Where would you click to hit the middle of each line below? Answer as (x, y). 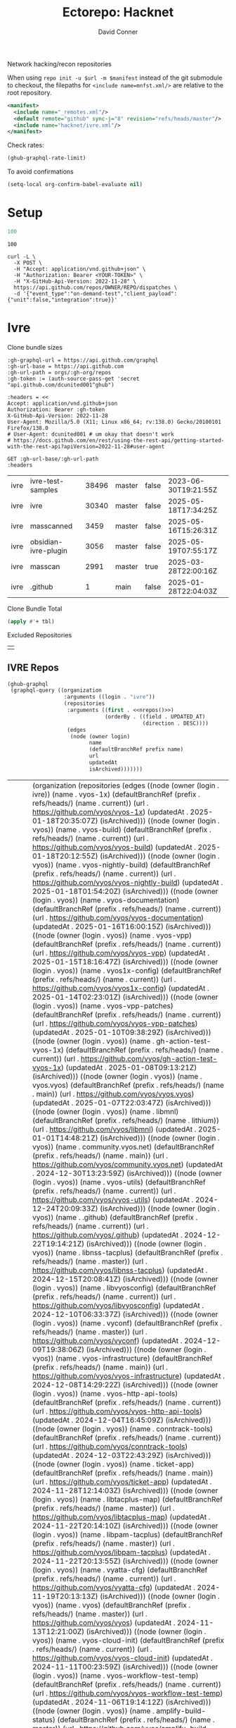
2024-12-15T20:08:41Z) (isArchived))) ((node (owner (125, 1279)
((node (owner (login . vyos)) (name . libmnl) (106, 1111)
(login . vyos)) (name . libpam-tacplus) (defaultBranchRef (128, 1534)
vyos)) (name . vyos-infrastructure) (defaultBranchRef (123, 1358)
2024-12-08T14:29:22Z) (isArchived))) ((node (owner (125, 1385)
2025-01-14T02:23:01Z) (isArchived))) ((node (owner (125, 997)
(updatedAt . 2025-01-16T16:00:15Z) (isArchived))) (122, 926)
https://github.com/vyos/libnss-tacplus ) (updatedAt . (120, 1270)
